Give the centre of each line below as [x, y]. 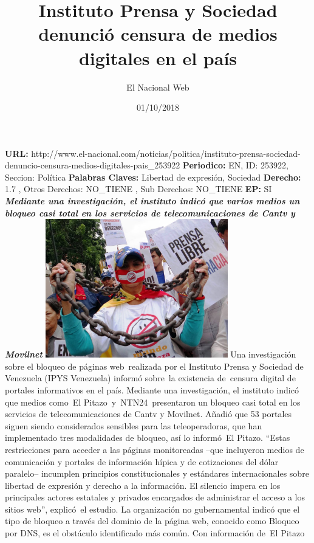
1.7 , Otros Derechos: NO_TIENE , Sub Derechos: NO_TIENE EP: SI [138, 189]
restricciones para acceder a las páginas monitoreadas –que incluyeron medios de [155, 449]
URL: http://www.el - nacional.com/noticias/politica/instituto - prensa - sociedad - [153, 153]
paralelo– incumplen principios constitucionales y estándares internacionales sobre [157, 473]
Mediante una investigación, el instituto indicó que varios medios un [152, 201]
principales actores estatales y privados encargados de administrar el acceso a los [155, 497]
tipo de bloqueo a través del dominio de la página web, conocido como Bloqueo [152, 521]
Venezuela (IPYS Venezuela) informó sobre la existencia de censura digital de [150, 378]
